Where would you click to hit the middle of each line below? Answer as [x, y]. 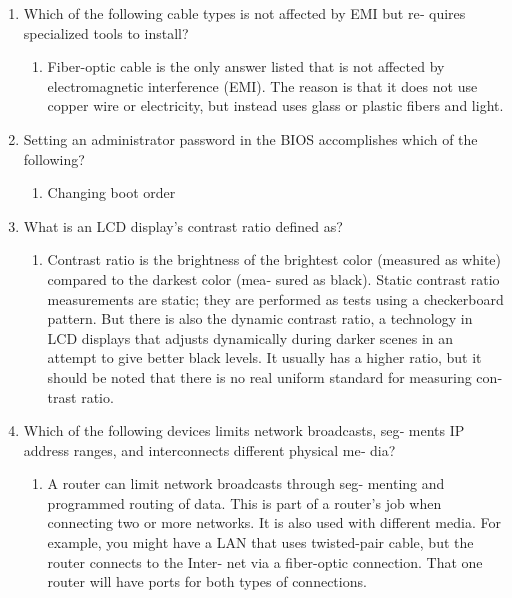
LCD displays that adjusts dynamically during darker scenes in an [250, 337]
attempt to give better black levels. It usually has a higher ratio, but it [264, 357]
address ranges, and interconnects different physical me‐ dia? [209, 449]
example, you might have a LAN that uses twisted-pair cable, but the [260, 542]
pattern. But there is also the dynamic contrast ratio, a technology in [260, 318]
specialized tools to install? [106, 32]
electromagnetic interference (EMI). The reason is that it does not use [262, 85]
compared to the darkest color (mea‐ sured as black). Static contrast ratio [273, 278]
